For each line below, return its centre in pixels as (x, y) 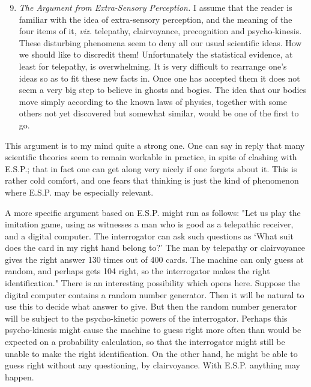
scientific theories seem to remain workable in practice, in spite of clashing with (151, 157)
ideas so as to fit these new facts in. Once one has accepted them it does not (159, 78)
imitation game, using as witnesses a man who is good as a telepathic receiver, (149, 224)
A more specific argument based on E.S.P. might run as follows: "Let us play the (153, 212)
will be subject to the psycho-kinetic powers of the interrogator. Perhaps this (146, 318)
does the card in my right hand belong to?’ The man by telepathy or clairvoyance (155, 247)
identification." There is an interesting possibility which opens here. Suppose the (152, 283)
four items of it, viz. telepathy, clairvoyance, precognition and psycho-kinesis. (160, 31)
